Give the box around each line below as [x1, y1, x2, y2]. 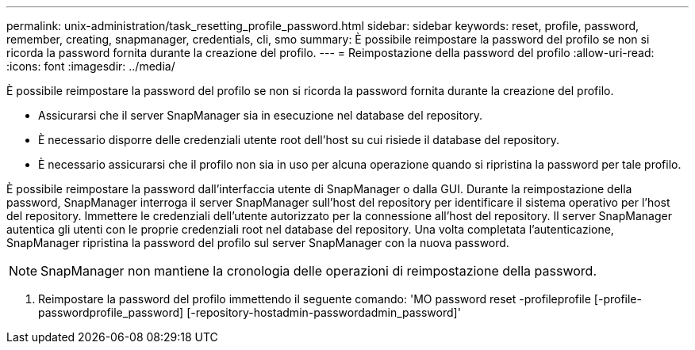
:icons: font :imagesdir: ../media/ [6, 59, 175, 73]
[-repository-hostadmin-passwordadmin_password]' [186, 306, 461, 319]
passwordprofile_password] [38, 306, 184, 319]
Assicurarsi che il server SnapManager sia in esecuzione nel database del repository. [38, 108, 483, 122]
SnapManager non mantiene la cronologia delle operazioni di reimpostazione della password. [40, 263, 597, 279]
